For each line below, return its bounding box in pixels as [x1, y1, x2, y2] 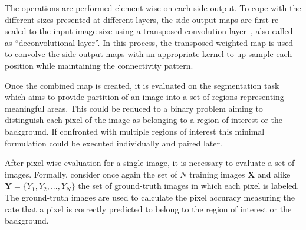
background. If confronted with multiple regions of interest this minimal [5, 125, 265, 137]
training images [189, 168, 245, 180]
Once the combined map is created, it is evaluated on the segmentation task [5, 79, 279, 91]
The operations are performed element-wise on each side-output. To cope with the [5, 2, 301, 14]
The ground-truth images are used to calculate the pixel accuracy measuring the [5, 191, 295, 203]
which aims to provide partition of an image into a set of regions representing [5, 91, 284, 103]
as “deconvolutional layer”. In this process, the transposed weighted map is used [5, 36, 294, 48]
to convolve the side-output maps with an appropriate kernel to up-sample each [5, 48, 292, 60]
